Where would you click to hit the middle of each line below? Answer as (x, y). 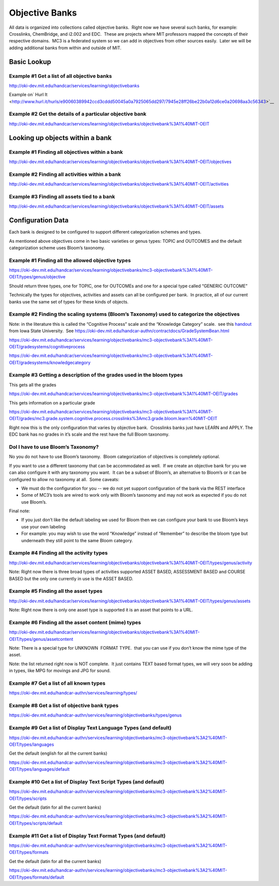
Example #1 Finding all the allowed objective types (70, 260)
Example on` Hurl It (28, 95)
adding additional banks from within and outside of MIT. (65, 48)
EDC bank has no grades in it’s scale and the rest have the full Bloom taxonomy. (89, 434)
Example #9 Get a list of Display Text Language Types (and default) (90, 728)
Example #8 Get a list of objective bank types (64, 706)
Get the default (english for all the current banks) (58, 753)
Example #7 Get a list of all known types (57, 683)
